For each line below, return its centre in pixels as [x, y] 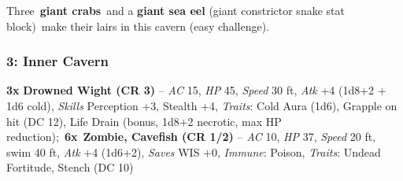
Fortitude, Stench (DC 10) [70, 167]
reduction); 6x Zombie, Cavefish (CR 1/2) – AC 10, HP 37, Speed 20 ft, [191, 137]
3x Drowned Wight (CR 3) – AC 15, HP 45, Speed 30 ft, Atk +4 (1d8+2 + [196, 90]
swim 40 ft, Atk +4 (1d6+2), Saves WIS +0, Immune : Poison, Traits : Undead [194, 151]
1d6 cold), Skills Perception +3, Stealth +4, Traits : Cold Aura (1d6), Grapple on [202, 105]
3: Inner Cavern [58, 61]
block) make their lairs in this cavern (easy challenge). [138, 26]
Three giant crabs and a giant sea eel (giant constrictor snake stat [176, 10]
